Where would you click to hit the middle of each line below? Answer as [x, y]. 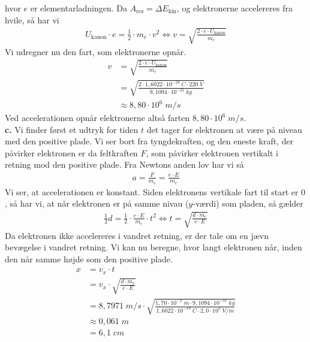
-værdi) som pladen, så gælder [248, 203]
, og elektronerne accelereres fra [234, 8]
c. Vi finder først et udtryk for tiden [72, 129]
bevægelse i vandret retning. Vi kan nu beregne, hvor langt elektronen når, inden [154, 247]
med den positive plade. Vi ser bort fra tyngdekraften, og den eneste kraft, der [149, 141]
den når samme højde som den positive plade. [89, 258]
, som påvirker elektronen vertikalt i [212, 152]
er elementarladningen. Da [79, 8]
